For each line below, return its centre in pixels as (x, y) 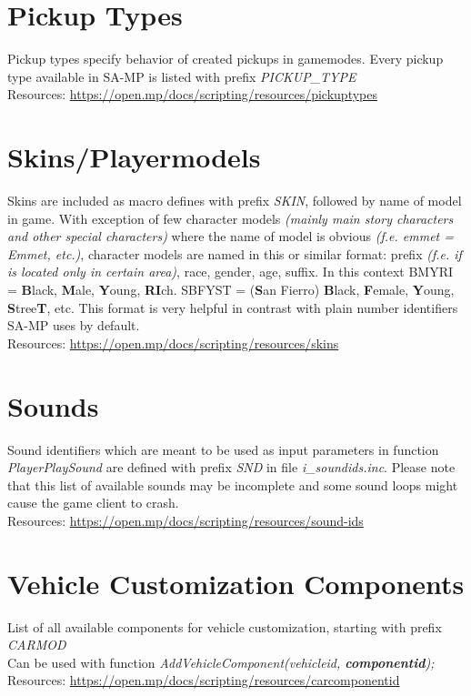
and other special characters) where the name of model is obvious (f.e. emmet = (230, 236)
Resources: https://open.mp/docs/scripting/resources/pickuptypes (192, 94)
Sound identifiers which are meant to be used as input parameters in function (223, 449)
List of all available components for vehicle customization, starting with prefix (225, 626)
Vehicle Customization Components (236, 583)
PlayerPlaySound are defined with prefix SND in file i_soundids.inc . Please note (231, 467)
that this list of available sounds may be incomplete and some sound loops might (233, 484)
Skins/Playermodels (134, 157)
